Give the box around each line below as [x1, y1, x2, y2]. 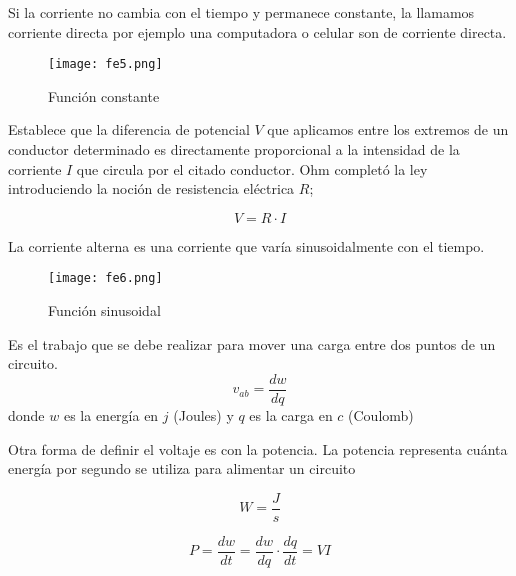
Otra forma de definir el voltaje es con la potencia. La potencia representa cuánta [8, 438, 508, 459]
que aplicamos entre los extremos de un [267, 119, 509, 140]
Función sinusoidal [48, 300, 161, 321]
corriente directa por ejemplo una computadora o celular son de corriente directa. [8, 21, 507, 42]
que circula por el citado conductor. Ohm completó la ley [76, 158, 428, 179]
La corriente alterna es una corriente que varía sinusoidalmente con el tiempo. [8, 235, 485, 256]
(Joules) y [173, 404, 234, 425]
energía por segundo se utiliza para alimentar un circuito [8, 458, 356, 479]
